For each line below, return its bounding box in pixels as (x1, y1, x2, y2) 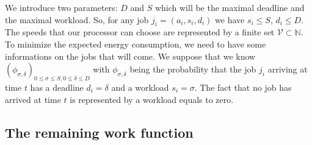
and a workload (111, 80, 169, 93)
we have (215, 13, 245, 26)
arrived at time (5, 93, 61, 105)
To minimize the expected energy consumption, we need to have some (5, 37, 266, 50)
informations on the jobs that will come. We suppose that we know (5, 49, 256, 62)
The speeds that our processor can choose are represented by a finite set (5, 26, 275, 38)
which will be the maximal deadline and (154, 1, 305, 13)
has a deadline (30, 80, 84, 93)
